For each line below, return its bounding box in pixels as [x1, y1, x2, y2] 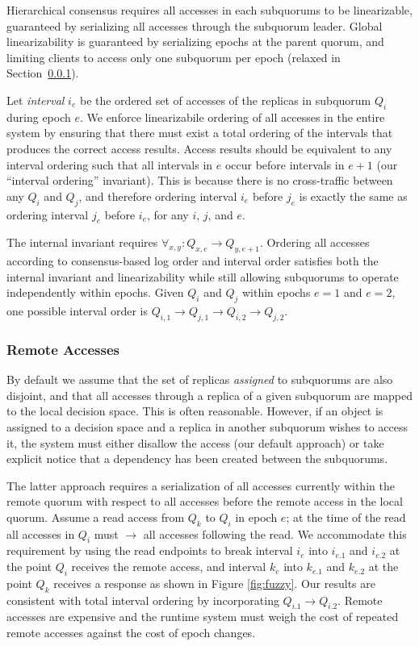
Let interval [6, 91, 65, 108]
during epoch [6, 108, 71, 125]
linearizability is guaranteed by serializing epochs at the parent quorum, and [6, 33, 384, 50]
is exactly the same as [299, 187, 408, 204]
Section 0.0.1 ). [6, 65, 79, 81]
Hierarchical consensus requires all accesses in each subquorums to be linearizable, [6, 2, 413, 18]
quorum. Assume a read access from [6, 508, 185, 525]
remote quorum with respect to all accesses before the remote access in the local [6, 493, 403, 510]
